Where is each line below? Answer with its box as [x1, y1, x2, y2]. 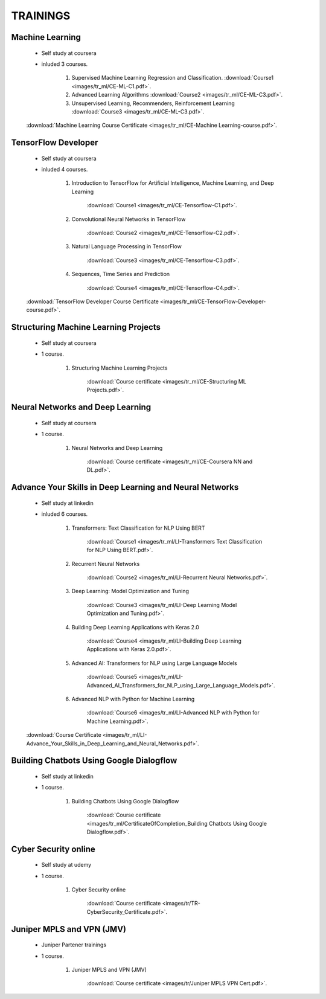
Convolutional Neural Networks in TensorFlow [71, 215, 186, 223]
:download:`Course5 [86, 673, 138, 681]
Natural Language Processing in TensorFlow [71, 243, 182, 250]
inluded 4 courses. [41, 166, 88, 173]
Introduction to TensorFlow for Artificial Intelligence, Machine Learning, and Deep [71, 179, 274, 187]
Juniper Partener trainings [41, 941, 107, 948]
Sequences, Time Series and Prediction [71, 271, 170, 278]
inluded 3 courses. [41, 60, 88, 68]
